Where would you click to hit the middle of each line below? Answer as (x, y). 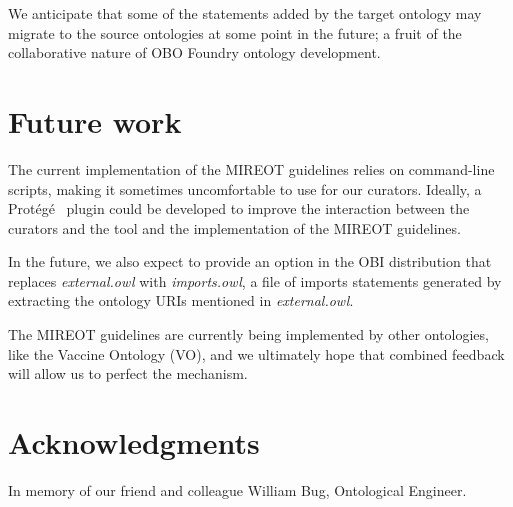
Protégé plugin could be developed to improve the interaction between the (239, 208)
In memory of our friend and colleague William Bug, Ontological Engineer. (237, 489)
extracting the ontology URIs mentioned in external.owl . (181, 300)
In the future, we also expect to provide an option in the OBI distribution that (250, 261)
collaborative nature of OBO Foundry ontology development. (194, 52)
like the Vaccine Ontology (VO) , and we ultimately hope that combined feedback (256, 353)
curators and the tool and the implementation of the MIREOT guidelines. (234, 227)
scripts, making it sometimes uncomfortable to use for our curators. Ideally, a (245, 188)
